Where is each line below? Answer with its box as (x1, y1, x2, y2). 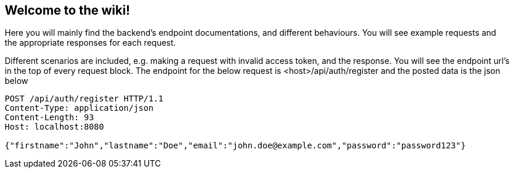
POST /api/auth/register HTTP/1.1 (5, 94, 163, 104)
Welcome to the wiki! (5, 3, 130, 18)
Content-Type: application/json (5, 103, 153, 113)
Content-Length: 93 (5, 113, 94, 123)
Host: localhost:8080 (5, 122, 104, 132)
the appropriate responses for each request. (5, 38, 176, 48)
